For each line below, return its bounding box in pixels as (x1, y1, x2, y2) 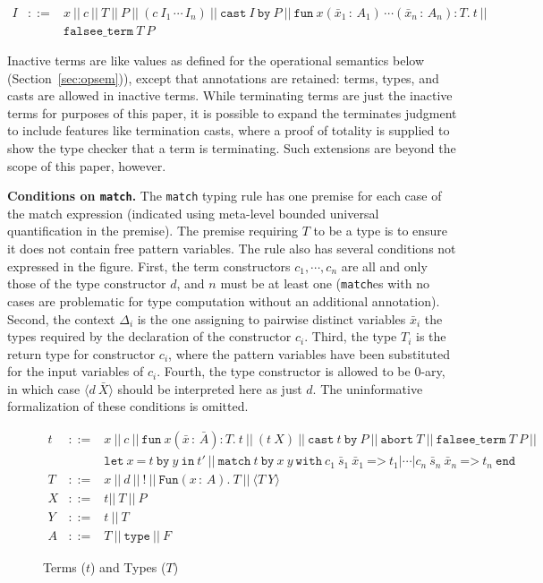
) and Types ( (90, 558, 166, 577)
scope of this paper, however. (7, 156, 166, 175)
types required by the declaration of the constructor (7, 327, 292, 346)
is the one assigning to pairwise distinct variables (137, 309, 406, 328)
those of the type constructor (7, 274, 166, 293)
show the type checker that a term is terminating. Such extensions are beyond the (7, 139, 456, 158)
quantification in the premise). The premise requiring (7, 221, 299, 240)
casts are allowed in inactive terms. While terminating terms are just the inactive (7, 86, 453, 105)
